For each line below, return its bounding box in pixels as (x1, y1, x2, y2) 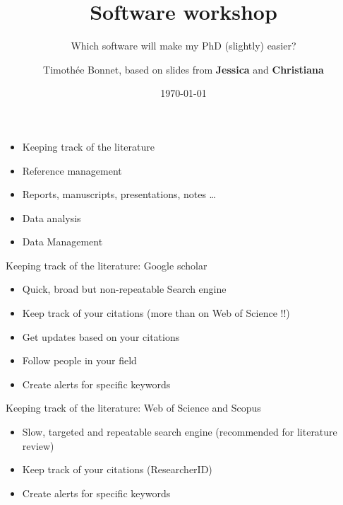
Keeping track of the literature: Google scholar (6, 257, 207, 272)
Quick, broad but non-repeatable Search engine (22, 281, 227, 296)
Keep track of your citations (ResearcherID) (22, 462, 212, 477)
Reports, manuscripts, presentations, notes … (22, 187, 216, 202)
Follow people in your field (22, 353, 137, 368)
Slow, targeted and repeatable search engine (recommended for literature (22, 424, 337, 439)
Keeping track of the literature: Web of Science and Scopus (6, 400, 261, 415)
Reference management (22, 163, 122, 178)
